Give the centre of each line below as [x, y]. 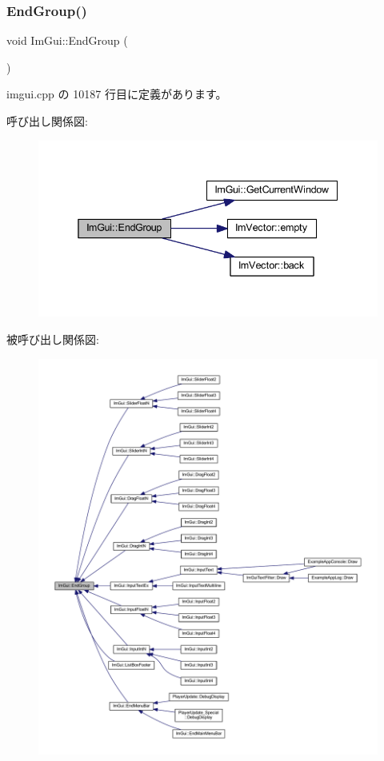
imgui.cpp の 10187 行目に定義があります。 [117, 94]
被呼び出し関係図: [53, 339]
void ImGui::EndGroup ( [67, 40]
